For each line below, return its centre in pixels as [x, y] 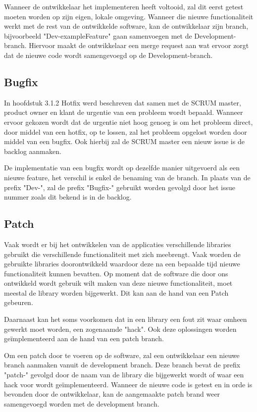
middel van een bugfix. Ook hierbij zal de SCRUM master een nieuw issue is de [124, 141]
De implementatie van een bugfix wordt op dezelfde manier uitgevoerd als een [122, 168]
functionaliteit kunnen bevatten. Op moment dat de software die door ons [116, 273]
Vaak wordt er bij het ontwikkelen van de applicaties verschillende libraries [118, 244]
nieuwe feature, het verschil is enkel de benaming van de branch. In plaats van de [127, 177]
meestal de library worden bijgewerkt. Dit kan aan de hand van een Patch [116, 292]
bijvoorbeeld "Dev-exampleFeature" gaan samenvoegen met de [98, 35]
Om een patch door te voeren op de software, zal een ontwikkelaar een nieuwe [122, 355]
